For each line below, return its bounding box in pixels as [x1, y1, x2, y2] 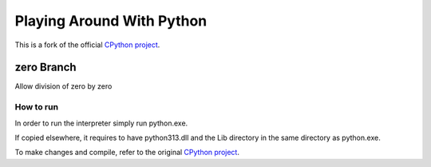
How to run [14, 101, 59, 113]
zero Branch [14, 61, 77, 74]
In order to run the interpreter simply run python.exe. [14, 118, 188, 128]
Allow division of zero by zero [14, 82, 113, 91]
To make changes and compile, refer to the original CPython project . [14, 148, 239, 157]
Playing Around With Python [14, 12, 208, 30]
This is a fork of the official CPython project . [14, 40, 160, 50]
